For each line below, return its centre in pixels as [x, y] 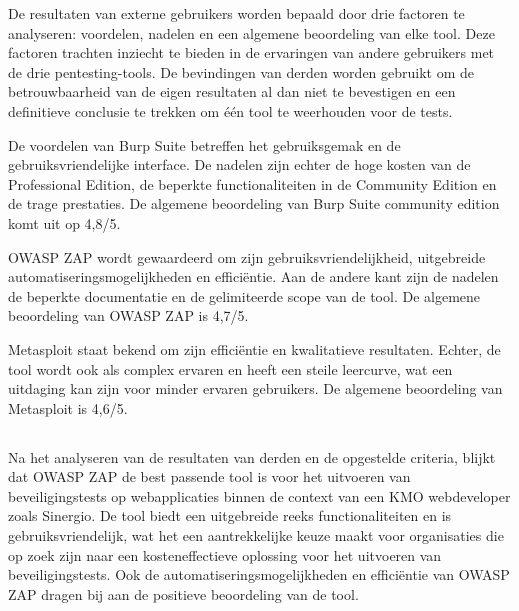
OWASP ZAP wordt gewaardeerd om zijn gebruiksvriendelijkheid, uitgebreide [247, 256]
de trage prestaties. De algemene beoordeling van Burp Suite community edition [254, 203]
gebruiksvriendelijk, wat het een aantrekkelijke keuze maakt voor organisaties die [256, 535]
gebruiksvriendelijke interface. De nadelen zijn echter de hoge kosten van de [239, 164]
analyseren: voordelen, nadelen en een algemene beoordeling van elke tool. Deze [251, 32]
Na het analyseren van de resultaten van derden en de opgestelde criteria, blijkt [252, 456]
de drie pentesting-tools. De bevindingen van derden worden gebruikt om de [241, 71]
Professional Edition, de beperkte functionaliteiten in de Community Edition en [252, 183]
